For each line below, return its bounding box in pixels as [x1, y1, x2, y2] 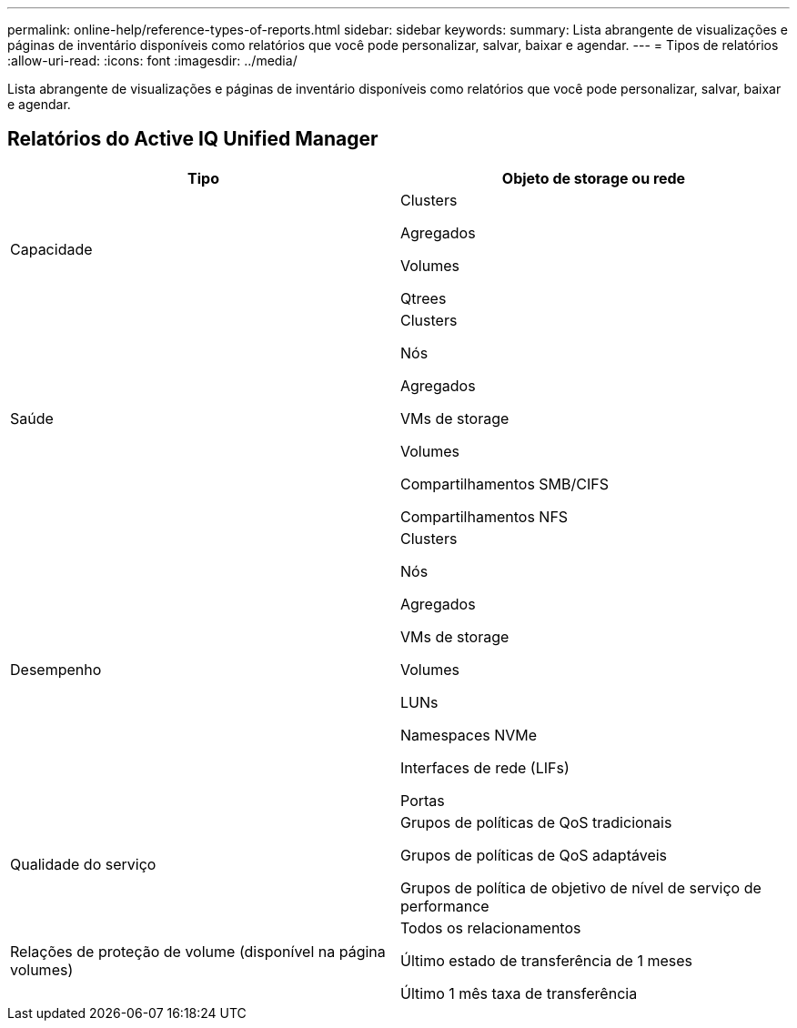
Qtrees [400, 288, 447, 307]
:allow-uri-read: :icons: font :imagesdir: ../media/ [7, 53, 298, 68]
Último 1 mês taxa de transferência [400, 983, 638, 1003]
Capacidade [10, 239, 93, 258]
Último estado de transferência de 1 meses [400, 951, 692, 970]
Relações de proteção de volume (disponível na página [10, 942, 386, 961]
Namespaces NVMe [400, 725, 538, 744]
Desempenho [10, 660, 102, 679]
